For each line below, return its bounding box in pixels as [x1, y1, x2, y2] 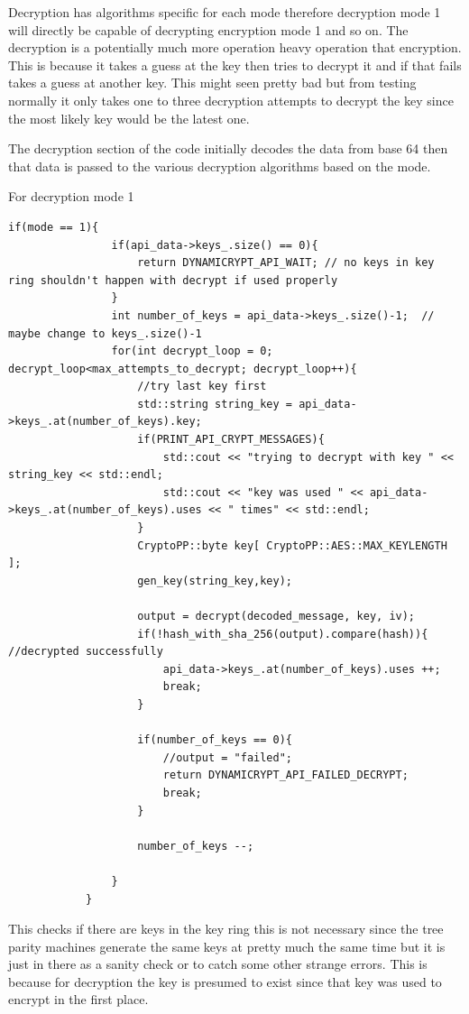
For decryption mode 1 [8, 187, 134, 206]
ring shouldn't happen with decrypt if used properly [8, 273, 338, 287]
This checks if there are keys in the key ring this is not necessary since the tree [8, 919, 444, 938]
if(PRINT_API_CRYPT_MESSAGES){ [137, 433, 325, 447]
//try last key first [137, 380, 267, 393]
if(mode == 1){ [8, 220, 99, 234]
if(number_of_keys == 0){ [137, 733, 292, 747]
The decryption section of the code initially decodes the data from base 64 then [8, 139, 448, 158]
